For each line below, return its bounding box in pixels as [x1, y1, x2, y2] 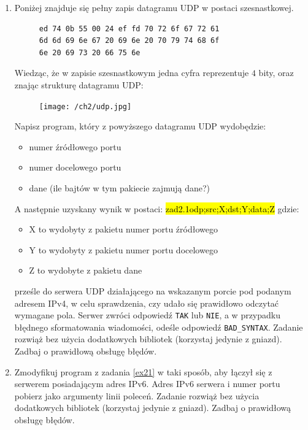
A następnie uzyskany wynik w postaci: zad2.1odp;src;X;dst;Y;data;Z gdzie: [14, 202, 299, 215]
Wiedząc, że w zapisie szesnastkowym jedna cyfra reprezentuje [14, 66, 249, 79]
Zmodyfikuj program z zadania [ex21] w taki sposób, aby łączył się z [14, 365, 272, 378]
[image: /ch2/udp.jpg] [39, 102, 132, 111]
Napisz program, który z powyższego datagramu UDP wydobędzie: [14, 120, 266, 132]
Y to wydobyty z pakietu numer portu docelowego [29, 243, 218, 256]
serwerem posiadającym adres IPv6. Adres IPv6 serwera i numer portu [14, 377, 280, 390]
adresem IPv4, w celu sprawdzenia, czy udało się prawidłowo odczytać [14, 296, 279, 309]
